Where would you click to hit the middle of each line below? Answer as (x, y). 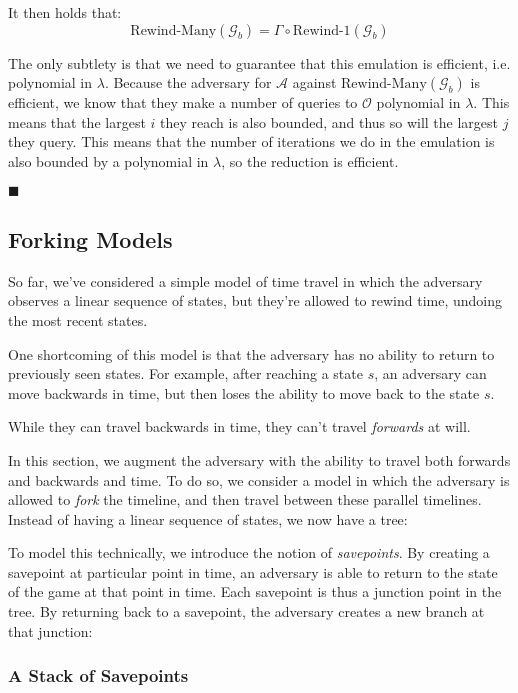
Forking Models (90, 238)
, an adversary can (430, 373)
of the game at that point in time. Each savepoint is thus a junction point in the (255, 591)
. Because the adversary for (188, 82)
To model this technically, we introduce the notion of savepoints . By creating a (249, 552)
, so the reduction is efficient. (310, 160)
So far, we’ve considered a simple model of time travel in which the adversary (245, 280)
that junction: (50, 630)
